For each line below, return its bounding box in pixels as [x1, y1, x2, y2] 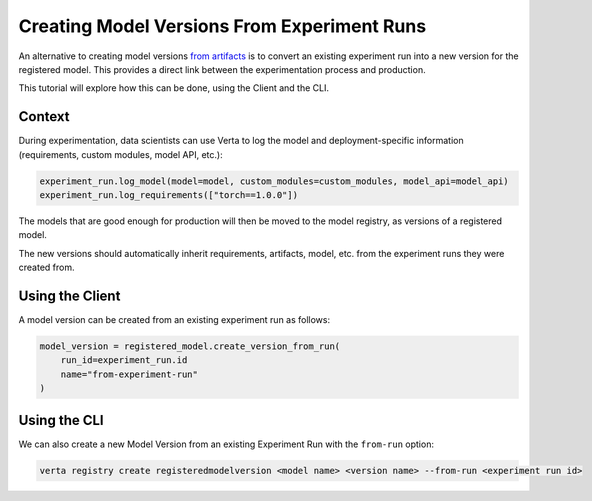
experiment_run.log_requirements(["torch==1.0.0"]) [39, 190, 299, 200]
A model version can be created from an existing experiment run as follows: [18, 314, 330, 326]
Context [18, 108, 70, 125]
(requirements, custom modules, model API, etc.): [18, 148, 224, 160]
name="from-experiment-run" [60, 368, 199, 380]
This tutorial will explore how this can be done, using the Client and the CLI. [18, 82, 330, 94]
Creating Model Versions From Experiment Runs [18, 15, 427, 37]
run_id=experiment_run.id [60, 355, 188, 366]
